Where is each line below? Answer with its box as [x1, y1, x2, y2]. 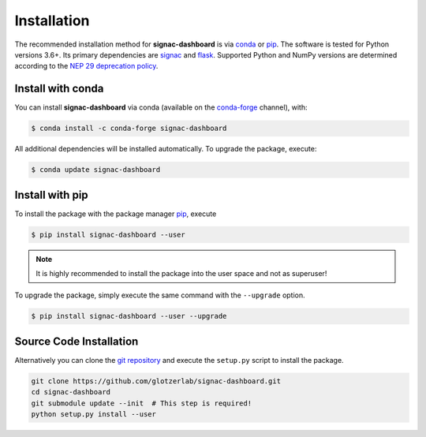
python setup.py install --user [31, 410, 157, 419]
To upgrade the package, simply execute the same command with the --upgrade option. [14, 290, 305, 300]
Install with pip [14, 188, 88, 201]
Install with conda [14, 82, 104, 95]
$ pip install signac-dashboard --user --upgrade [31, 312, 227, 321]
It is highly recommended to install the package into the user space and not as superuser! [35, 269, 327, 278]
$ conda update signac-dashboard [31, 166, 161, 174]
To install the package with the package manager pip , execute [14, 209, 217, 218]
